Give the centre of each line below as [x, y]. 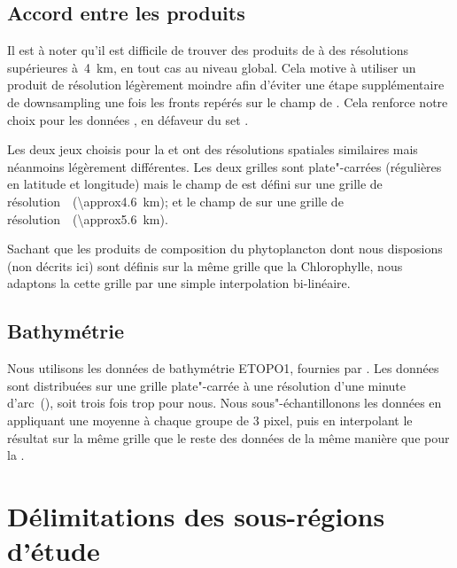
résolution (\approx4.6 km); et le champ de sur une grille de [175, 201]
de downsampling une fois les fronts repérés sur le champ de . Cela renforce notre [228, 101]
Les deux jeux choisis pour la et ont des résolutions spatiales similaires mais [213, 149]
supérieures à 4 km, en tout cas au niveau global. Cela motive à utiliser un [212, 67]
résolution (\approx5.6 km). [88, 218]
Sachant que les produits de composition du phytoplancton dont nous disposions [225, 249]
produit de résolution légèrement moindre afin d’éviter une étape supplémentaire [226, 85]
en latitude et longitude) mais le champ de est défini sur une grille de [195, 184]
